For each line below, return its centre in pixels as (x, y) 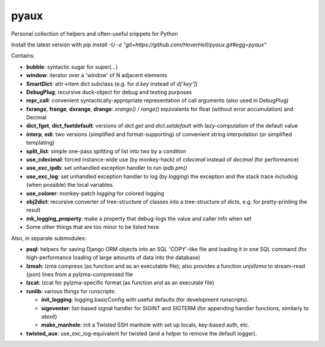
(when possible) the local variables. (70, 185)
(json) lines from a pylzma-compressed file (80, 275)
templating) (40, 143)
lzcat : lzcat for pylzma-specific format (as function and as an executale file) (120, 283)
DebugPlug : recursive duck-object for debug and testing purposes (109, 92)
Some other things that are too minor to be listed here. (93, 227)
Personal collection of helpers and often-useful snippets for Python (94, 34)
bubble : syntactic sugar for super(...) (72, 67)
